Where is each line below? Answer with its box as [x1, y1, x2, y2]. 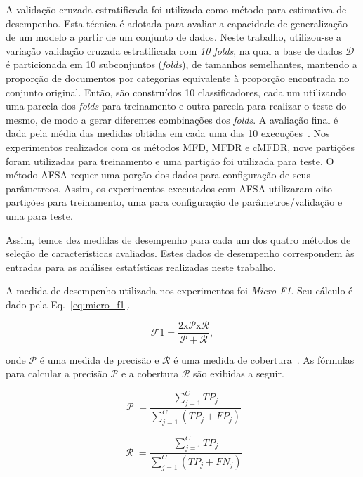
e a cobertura [121, 366, 179, 381]
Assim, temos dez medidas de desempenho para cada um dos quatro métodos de [6, 232, 351, 247]
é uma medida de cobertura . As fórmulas [173, 352, 355, 367]
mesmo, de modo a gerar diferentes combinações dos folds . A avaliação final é [6, 112, 338, 126]
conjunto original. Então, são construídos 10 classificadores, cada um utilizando [6, 84, 346, 99]
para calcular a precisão [6, 366, 107, 381]
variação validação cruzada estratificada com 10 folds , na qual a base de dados [6, 43, 343, 58]
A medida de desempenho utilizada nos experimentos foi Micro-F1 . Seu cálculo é [6, 283, 353, 298]
